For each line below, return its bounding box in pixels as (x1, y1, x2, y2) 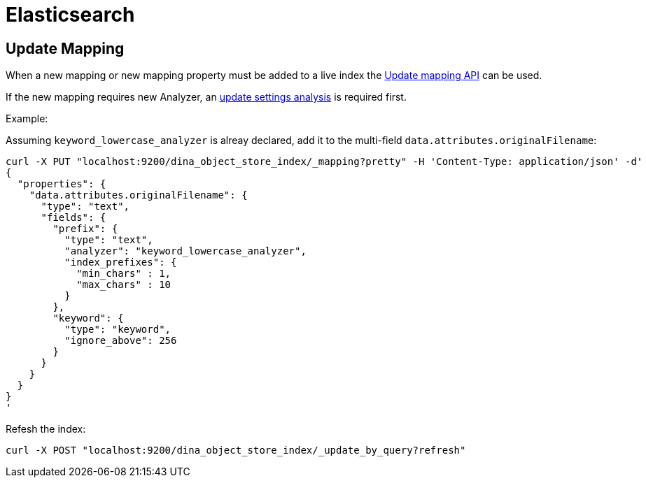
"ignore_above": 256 (64, 335, 177, 347)
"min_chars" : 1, (76, 268, 171, 280)
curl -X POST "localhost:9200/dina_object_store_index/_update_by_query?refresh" (6, 445, 466, 456)
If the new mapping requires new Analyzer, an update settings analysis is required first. (6, 91, 407, 103)
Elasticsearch (6, 3, 135, 27)
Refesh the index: (6, 423, 86, 435)
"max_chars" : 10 (76, 279, 171, 291)
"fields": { (41, 212, 106, 224)
